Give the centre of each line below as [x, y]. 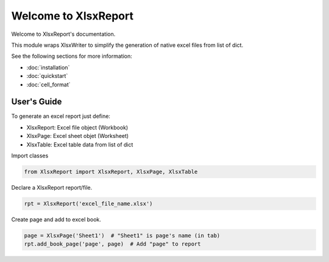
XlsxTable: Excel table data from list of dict [80, 144]
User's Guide [37, 102]
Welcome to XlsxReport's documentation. [63, 34]
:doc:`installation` [48, 67]
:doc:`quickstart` [47, 76]
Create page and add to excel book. [56, 219]
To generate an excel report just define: [61, 116]
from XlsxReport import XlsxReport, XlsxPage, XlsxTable [111, 171]
